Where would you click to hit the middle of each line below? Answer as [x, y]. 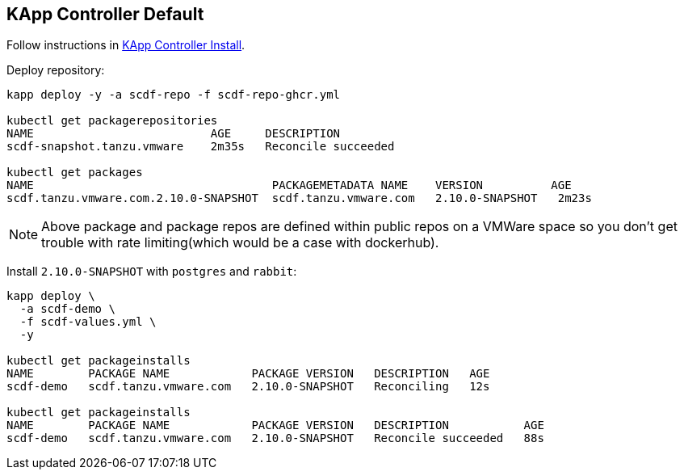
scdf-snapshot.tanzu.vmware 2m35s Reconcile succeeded [201, 147]
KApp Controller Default [105, 14]
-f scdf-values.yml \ [88, 322]
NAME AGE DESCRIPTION [174, 134]
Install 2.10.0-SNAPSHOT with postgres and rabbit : [152, 272]
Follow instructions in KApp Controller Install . [126, 45]
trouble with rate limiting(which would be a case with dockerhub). [240, 243]
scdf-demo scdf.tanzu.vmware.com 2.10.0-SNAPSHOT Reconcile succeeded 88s [275, 438]
